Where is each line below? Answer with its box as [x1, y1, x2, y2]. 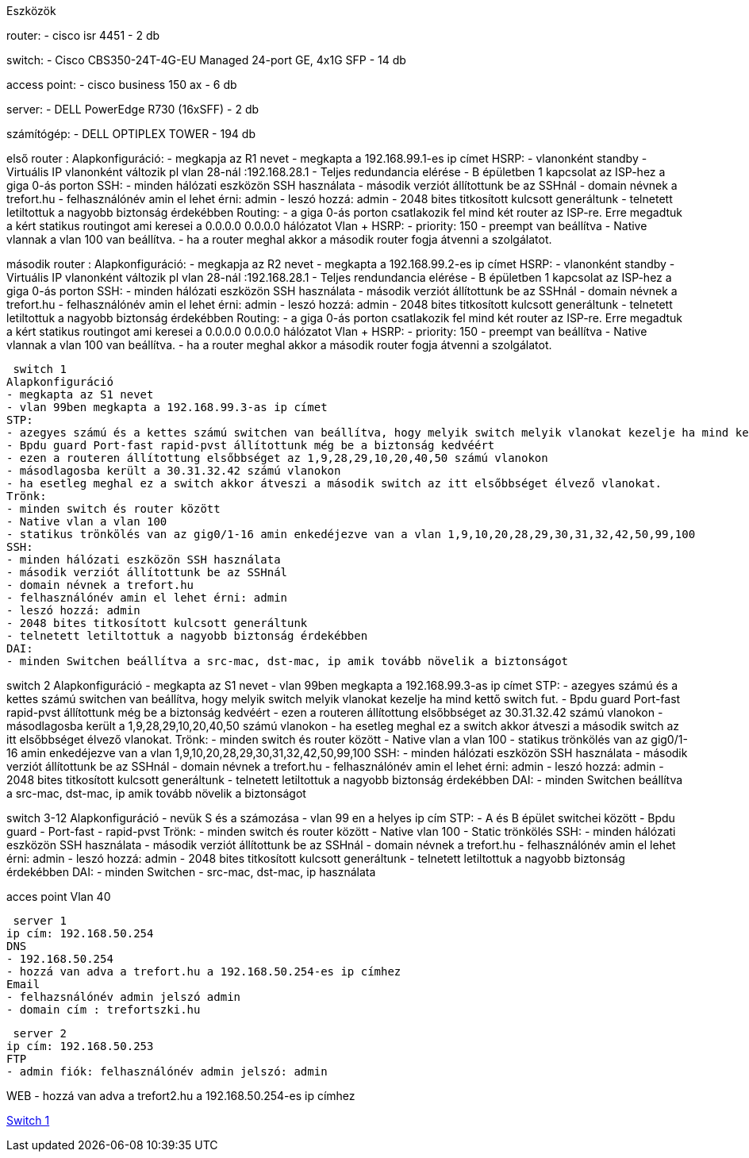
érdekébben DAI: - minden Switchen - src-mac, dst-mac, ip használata [6, 865, 376, 879]
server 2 [13, 1027, 67, 1040]
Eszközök [6, 4, 56, 17]
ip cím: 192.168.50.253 [6, 1040, 154, 1052]
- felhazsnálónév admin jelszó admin [6, 991, 241, 1003]
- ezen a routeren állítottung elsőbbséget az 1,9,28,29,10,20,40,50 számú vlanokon [6, 452, 548, 464]
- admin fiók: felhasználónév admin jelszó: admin [6, 1065, 328, 1078]
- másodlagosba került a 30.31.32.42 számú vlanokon [6, 464, 341, 477]
